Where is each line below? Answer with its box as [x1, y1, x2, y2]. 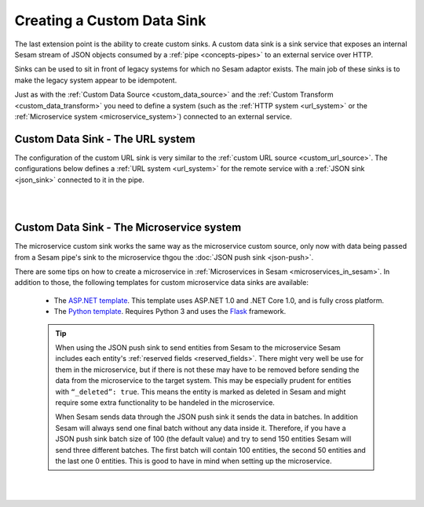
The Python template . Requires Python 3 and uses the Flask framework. [53, 307, 287, 316]
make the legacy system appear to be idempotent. [14, 75, 177, 85]
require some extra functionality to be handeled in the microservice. [55, 397, 275, 407]
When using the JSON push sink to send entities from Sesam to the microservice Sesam [55, 343, 341, 352]
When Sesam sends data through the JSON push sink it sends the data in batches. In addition [55, 412, 359, 421]
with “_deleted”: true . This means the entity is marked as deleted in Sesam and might [55, 387, 346, 396]
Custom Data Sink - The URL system [14, 132, 196, 145]
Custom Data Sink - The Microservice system [14, 221, 242, 235]
